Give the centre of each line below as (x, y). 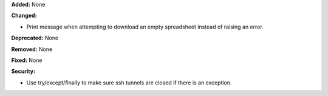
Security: (23, 71)
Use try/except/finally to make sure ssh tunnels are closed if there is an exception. (129, 83)
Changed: (24, 16)
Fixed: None (27, 60)
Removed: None (32, 49)
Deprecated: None (35, 38)
